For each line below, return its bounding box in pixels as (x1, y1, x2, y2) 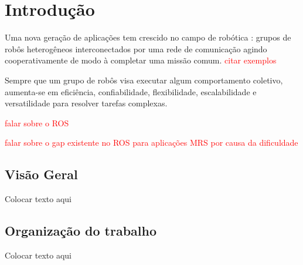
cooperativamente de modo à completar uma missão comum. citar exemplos (5, 54, 277, 66)
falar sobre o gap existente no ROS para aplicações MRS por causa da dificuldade (5, 136, 298, 149)
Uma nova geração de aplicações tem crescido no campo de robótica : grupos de (5, 31, 291, 43)
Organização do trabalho (5, 222, 157, 240)
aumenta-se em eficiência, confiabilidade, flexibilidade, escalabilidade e (5, 85, 257, 98)
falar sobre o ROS (5, 116, 69, 129)
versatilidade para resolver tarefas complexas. (5, 97, 168, 109)
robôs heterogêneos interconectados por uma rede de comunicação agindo (5, 42, 267, 55)
